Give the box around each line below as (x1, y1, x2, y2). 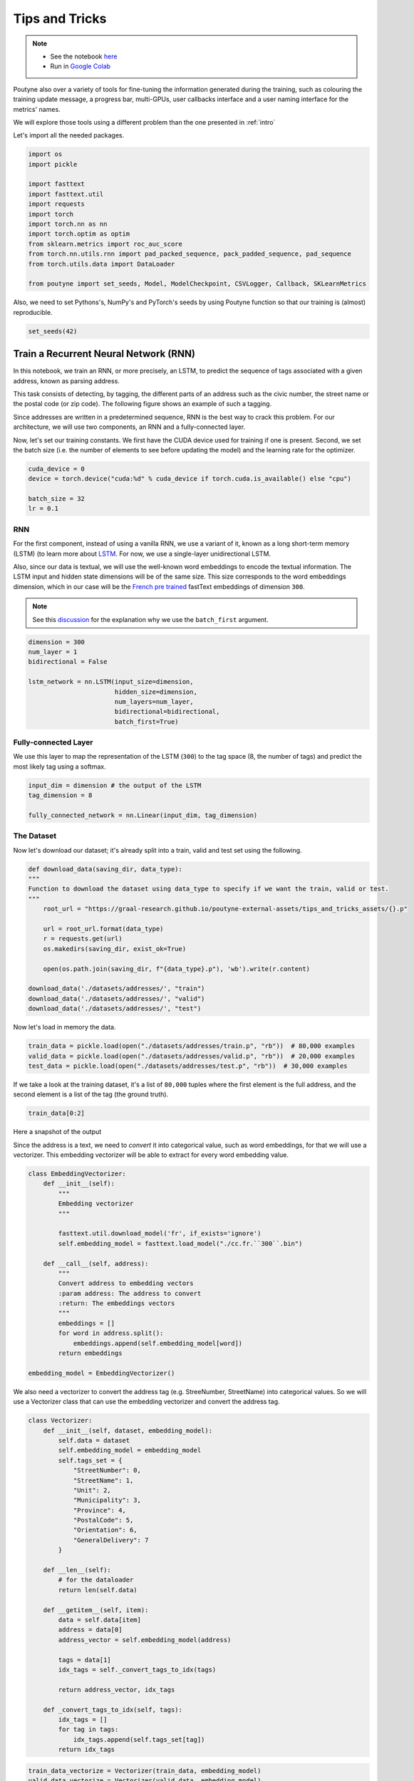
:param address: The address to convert (58, 1289, 202, 1297)
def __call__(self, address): (43, 1260, 149, 1267)
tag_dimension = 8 (28, 791, 93, 799)
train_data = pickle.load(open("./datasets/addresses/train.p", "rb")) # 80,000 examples (28, 1042, 356, 1050)
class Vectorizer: (28, 1416, 93, 1425)
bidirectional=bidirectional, (114, 707, 220, 716)
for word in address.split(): (58, 1329, 164, 1337)
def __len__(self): (43, 1566, 112, 1574)
